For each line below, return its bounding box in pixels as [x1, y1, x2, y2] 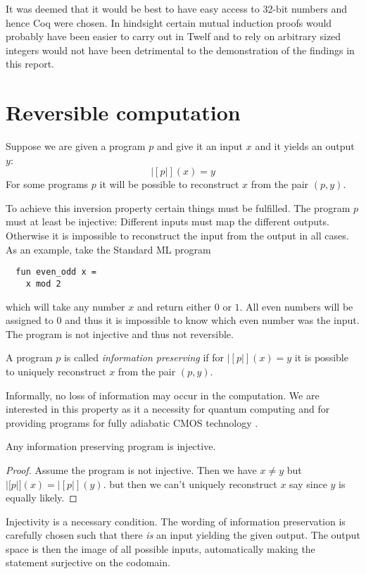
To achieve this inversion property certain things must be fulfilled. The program [6, 200, 351, 215]
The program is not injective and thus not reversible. [6, 326, 234, 341]
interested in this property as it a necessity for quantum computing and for [6, 401, 330, 416]
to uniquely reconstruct [6, 363, 106, 378]
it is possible [294, 350, 348, 365]
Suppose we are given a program [6, 139, 146, 154]
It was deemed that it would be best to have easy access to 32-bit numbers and [6, 1, 347, 15]
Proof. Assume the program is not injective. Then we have [6, 462, 257, 477]
